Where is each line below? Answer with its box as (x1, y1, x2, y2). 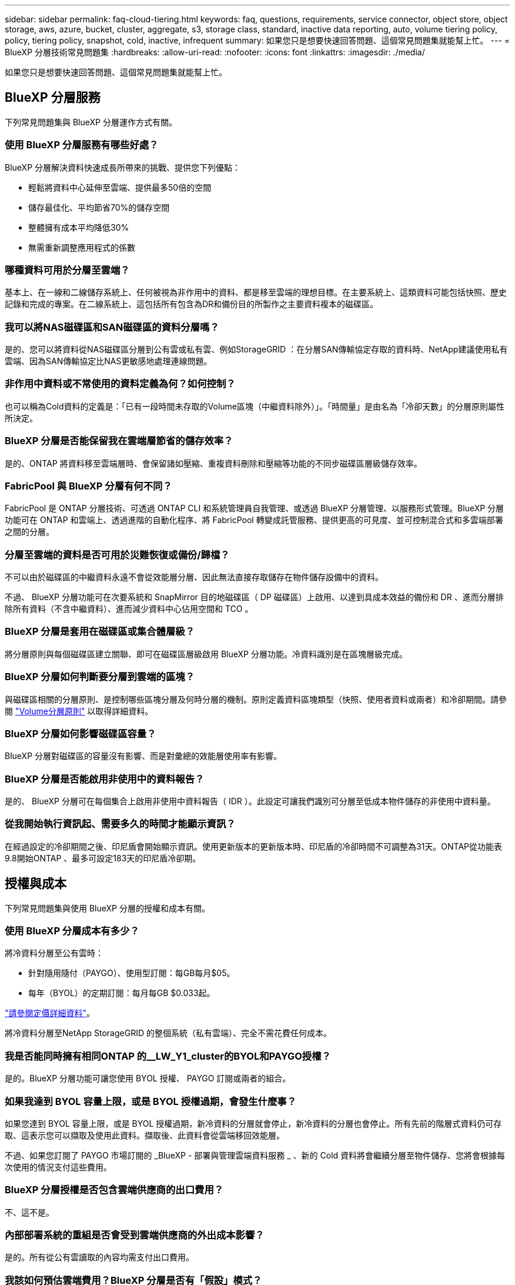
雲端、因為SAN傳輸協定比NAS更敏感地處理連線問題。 (5, 356, 212, 367)
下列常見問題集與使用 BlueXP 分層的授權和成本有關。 (5, 903, 210, 913)
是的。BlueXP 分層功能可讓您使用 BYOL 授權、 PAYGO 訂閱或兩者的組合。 (5, 1073, 291, 1084)
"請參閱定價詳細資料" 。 (5, 1008, 95, 1018)
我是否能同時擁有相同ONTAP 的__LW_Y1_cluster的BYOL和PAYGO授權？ (5, 1050, 331, 1062)
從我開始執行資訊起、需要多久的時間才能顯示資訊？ (5, 818, 236, 830)
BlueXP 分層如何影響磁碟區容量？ (5, 727, 156, 740)
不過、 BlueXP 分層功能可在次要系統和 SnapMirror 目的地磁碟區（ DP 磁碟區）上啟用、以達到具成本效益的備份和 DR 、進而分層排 (5, 592, 504, 602)
